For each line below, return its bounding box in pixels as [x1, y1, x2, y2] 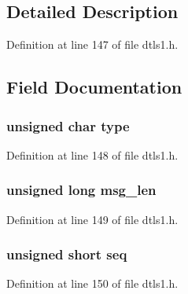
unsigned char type [6, 116, 130, 135]
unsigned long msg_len [6, 180, 157, 200]
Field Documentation [6, 75, 182, 99]
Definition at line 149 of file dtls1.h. [6, 211, 179, 227]
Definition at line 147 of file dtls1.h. [6, 36, 179, 53]
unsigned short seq [6, 244, 127, 264]
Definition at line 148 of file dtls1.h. [6, 146, 179, 163]
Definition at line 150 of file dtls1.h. [6, 275, 179, 292]
